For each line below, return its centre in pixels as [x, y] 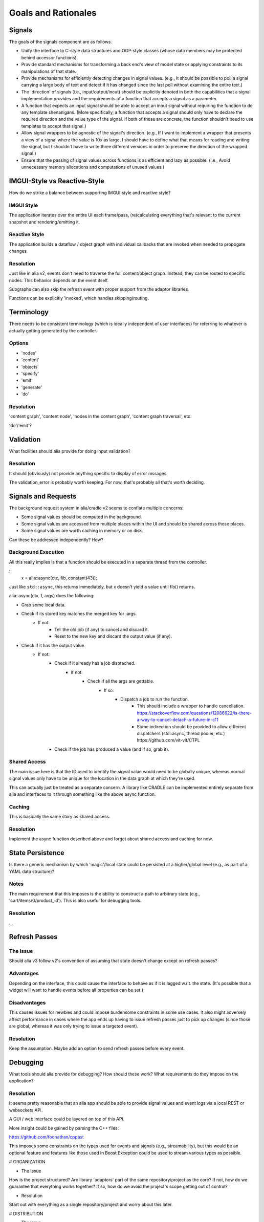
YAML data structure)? [32, 871]
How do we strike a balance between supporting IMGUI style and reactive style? [90, 193]
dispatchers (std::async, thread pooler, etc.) [181, 733]
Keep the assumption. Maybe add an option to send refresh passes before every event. [97, 1048]
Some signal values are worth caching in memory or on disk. [82, 531]
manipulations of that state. [49, 71]
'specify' [30, 373]
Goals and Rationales [53, 13]
